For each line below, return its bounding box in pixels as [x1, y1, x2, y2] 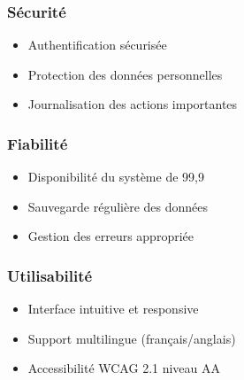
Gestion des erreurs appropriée [27, 227, 194, 245]
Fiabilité [7, 132, 68, 154]
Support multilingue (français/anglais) [27, 329, 236, 347]
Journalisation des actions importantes [27, 95, 238, 113]
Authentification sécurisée [27, 35, 167, 54]
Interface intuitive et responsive [27, 299, 199, 318]
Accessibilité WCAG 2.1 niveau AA [27, 359, 221, 377]
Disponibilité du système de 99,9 [27, 167, 204, 186]
